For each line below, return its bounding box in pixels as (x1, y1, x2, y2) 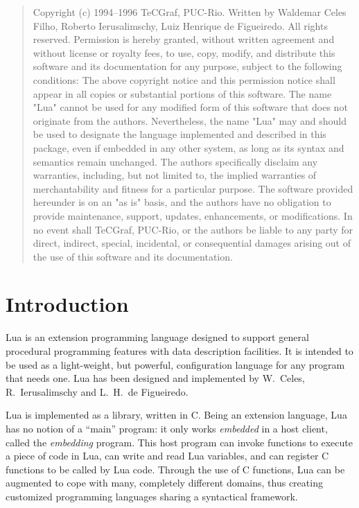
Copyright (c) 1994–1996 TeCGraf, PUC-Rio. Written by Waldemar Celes (33, 5, 347, 19)
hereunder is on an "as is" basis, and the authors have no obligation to (33, 195, 331, 209)
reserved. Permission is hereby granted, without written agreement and (33, 32, 335, 46)
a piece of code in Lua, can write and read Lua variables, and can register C (6, 448, 329, 463)
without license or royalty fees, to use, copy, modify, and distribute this (33, 45, 335, 60)
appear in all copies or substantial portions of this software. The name (33, 86, 332, 100)
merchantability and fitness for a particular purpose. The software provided (33, 181, 353, 195)
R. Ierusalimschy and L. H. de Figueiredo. (6, 384, 189, 398)
